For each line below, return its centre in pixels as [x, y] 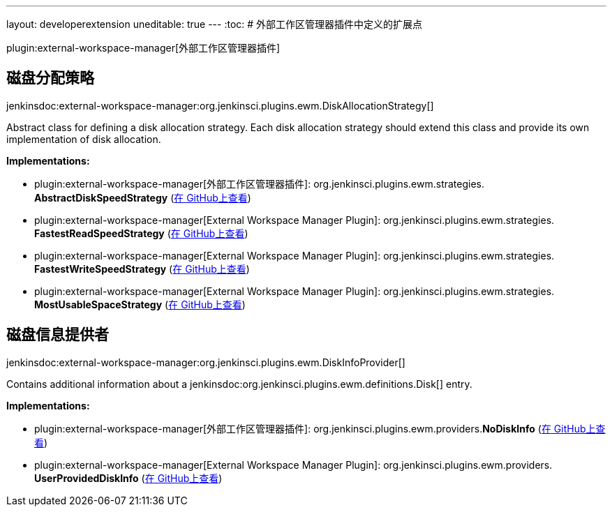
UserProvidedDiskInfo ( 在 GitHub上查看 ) [128, 478]
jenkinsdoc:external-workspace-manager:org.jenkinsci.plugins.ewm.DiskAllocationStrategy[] [220, 105]
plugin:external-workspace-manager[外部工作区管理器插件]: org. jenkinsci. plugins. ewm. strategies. [260, 183]
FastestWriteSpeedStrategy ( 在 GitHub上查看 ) [142, 269]
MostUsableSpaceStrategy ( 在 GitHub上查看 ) [140, 304]
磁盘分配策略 [50, 78]
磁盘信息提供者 [58, 335]
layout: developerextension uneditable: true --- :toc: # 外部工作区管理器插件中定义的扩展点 [215, 24]
